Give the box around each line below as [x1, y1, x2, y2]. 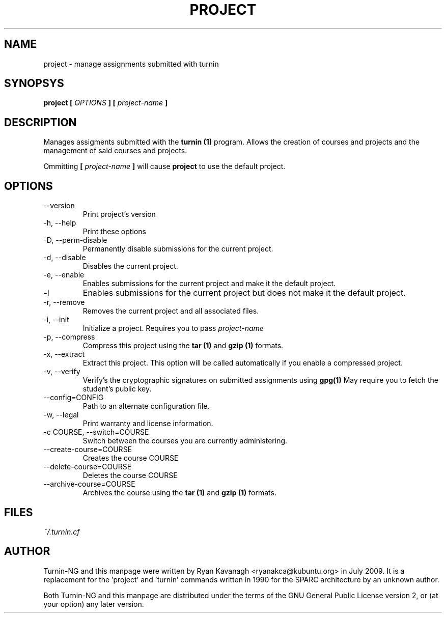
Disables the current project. [82, 262, 178, 271]
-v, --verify [43, 367, 80, 376]
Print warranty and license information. [82, 419, 213, 428]
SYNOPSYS [4, 77, 64, 90]
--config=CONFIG [43, 393, 104, 402]
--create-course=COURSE [43, 445, 132, 454]
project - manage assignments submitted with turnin [43, 59, 219, 68]
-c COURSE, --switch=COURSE [43, 428, 149, 437]
